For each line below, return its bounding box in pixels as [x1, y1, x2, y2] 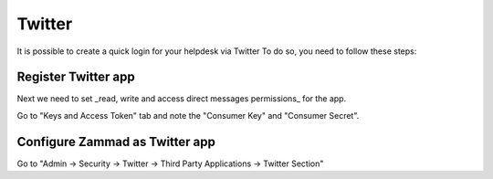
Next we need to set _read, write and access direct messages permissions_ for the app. [16, 93, 347, 104]
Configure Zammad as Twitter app [16, 133, 216, 150]
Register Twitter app [16, 69, 136, 85]
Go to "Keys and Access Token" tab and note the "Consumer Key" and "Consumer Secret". [16, 110, 360, 121]
